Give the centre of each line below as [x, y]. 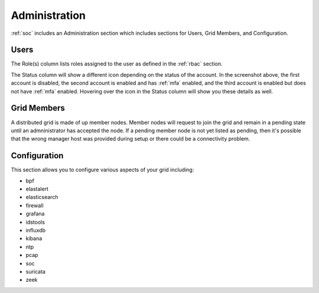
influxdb [35, 230]
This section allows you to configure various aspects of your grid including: [102, 170]
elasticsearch [42, 197]
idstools [35, 222]
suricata [35, 271]
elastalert [37, 189]
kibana [34, 239]
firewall [35, 205]
